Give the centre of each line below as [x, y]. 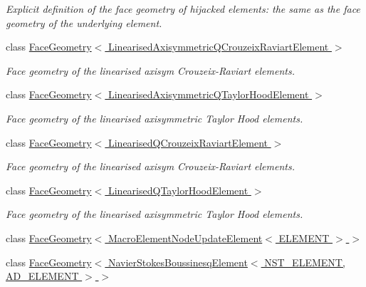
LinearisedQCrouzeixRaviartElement [188, 142]
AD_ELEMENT [42, 276]
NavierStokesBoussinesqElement [178, 262]
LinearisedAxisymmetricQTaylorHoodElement [208, 94]
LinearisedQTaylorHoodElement [178, 190]
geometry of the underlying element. [84, 22]
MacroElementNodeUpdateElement [185, 238]
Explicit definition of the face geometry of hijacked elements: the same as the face [183, 9]
